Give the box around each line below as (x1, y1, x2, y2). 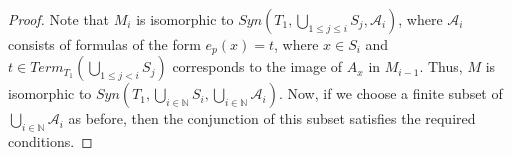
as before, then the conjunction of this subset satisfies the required (68, 108, 476, 129)
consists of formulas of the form (8, 34, 201, 54)
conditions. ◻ (8, 131, 93, 152)
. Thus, (419, 56, 463, 77)
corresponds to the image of (172, 56, 343, 77)
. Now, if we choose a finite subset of (278, 83, 503, 104)
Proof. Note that (8, 9, 110, 29)
